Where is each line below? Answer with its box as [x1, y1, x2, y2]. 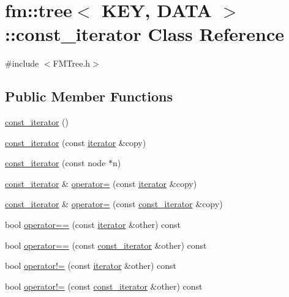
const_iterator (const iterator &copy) [5, 136, 146, 148]
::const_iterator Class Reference [5, 21, 284, 46]
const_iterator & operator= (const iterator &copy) [5, 177, 197, 189]
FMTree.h [53, 57, 91, 70]
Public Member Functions [5, 87, 173, 106]
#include [5, 57, 39, 70]
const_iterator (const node [5, 156, 106, 169]
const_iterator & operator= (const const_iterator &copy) [5, 197, 223, 210]
